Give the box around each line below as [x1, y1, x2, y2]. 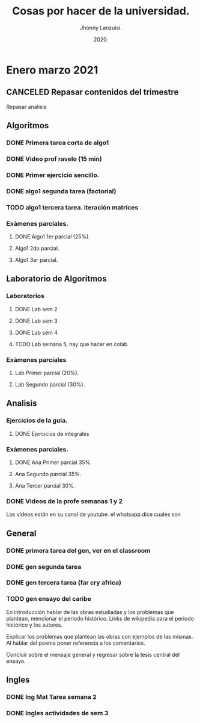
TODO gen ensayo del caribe [6, 595, 92, 603]
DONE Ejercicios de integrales [14, 430, 89, 437]
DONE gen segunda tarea [6, 562, 82, 571]
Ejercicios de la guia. [6, 417, 68, 425]
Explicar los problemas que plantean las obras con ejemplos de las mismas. [6, 633, 193, 640]
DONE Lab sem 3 [14, 317, 58, 324]
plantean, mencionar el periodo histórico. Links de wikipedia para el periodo [6, 615, 194, 622]
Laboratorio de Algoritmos [6, 274, 107, 284]
